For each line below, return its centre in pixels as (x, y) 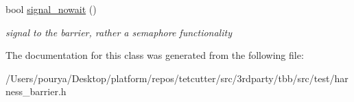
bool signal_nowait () (51, 9)
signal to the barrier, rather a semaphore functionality (119, 32)
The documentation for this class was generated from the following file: (155, 55)
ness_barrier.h (36, 91)
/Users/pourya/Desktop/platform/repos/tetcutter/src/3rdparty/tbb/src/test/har (177, 78)
